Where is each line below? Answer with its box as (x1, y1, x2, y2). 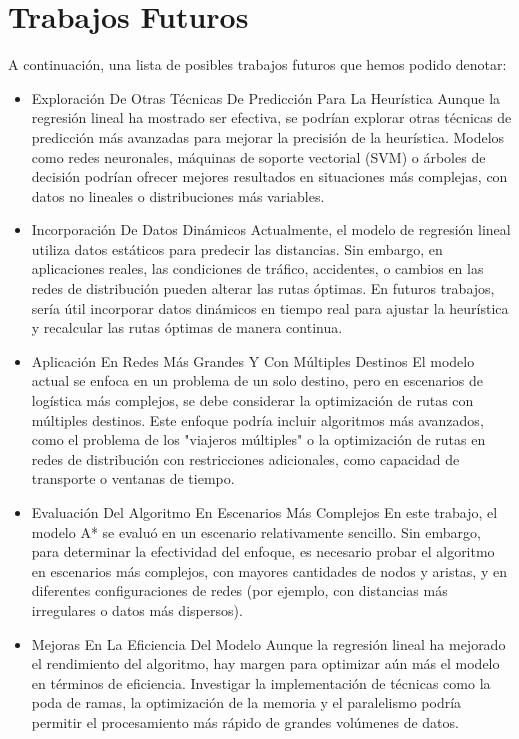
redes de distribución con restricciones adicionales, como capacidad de (31, 448, 460, 469)
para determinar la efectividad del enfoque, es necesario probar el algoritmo (31, 541, 495, 562)
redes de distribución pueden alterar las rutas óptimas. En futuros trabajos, (31, 278, 495, 299)
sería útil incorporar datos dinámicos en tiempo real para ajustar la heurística (31, 297, 509, 318)
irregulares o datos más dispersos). (31, 599, 243, 620)
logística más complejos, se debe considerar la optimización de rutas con (31, 390, 474, 411)
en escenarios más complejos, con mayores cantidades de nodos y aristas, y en (31, 560, 507, 581)
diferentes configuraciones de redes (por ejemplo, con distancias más (31, 580, 448, 601)
